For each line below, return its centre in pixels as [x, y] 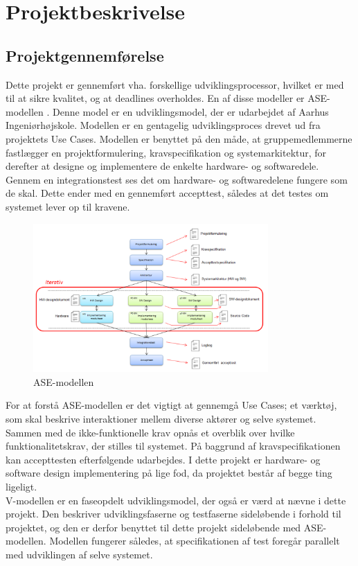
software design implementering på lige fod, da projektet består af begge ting [169, 473]
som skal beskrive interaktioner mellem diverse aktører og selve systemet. [161, 418]
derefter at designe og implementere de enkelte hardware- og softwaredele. [162, 166]
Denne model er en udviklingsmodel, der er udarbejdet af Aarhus [191, 111]
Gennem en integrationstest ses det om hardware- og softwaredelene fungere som [177, 179]
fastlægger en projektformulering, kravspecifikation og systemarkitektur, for [166, 152]
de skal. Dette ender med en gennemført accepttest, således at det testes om [167, 193]
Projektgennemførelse [85, 55]
